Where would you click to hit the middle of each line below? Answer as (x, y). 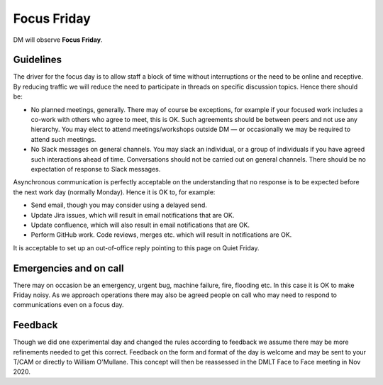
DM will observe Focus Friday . (58, 40)
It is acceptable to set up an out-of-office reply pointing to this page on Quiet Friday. (136, 247)
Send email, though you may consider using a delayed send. (119, 205)
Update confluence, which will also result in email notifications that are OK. (140, 225)
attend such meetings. (63, 139)
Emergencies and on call (68, 268)
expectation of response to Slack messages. (96, 169)
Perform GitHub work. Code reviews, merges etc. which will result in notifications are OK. (161, 235)
